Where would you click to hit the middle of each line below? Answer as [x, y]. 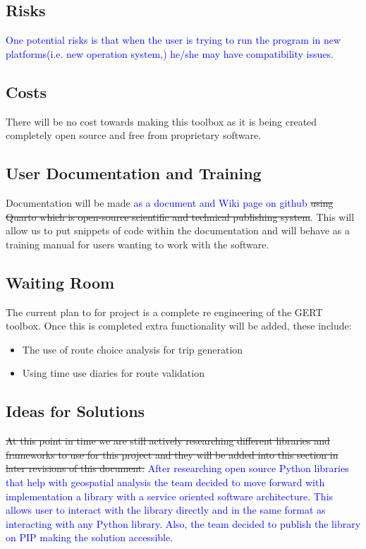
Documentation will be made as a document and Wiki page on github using [170, 202]
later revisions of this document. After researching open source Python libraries [177, 468]
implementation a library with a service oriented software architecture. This [170, 496]
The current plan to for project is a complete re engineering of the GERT [164, 312]
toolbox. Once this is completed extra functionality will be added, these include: [179, 326]
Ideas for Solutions [75, 411]
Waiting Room [60, 282]
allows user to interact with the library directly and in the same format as [166, 510]
